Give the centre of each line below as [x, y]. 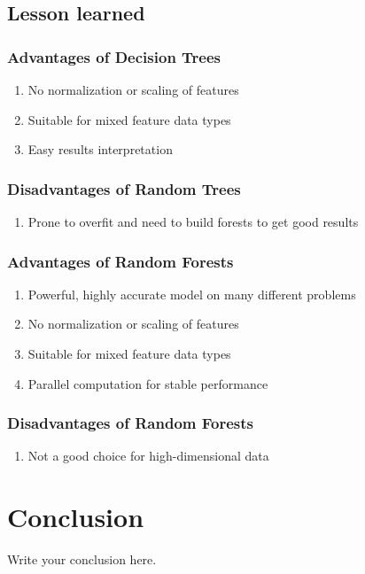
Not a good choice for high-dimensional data [148, 456]
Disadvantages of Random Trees [124, 188]
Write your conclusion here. [82, 559]
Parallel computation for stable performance [148, 383]
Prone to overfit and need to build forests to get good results [193, 221]
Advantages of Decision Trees [114, 56]
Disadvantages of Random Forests [130, 423]
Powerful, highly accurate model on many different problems [192, 294]
